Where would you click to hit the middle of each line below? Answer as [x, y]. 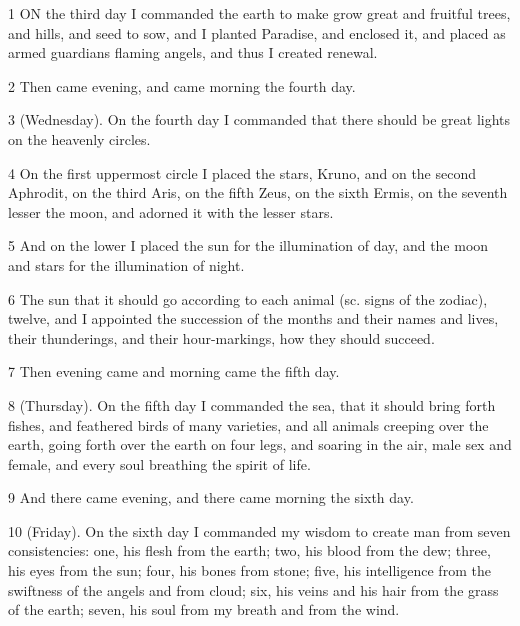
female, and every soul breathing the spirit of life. [159, 463]
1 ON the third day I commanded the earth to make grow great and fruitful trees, [259, 13]
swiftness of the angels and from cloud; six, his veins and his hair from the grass [253, 589]
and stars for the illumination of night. [126, 264]
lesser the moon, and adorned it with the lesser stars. [171, 211]
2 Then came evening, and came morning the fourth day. [182, 85]
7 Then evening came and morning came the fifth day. [174, 371]
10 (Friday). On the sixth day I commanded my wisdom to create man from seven [259, 530]
